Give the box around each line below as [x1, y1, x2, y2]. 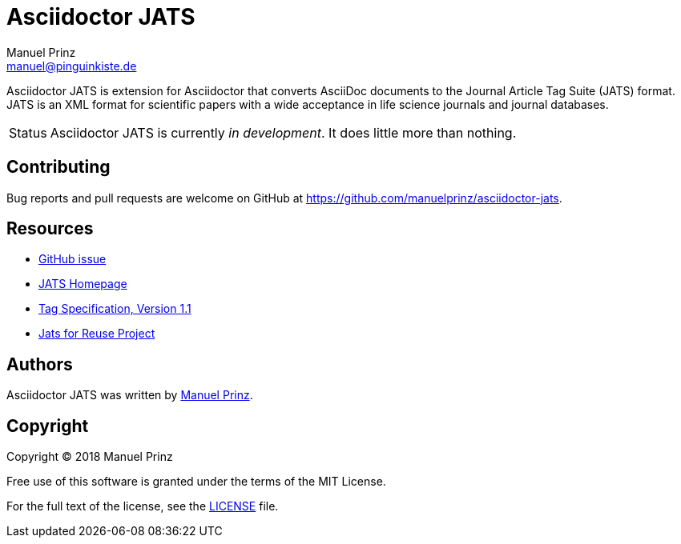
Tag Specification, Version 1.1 [38, 302, 191, 316]
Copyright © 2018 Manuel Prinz [6, 450, 173, 464]
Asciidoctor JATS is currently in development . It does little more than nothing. [50, 124, 517, 141]
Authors [6, 354, 73, 374]
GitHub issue [38, 252, 107, 266]
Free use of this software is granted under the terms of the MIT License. [6, 474, 386, 489]
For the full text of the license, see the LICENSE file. [6, 499, 279, 514]
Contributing [6, 157, 111, 178]
